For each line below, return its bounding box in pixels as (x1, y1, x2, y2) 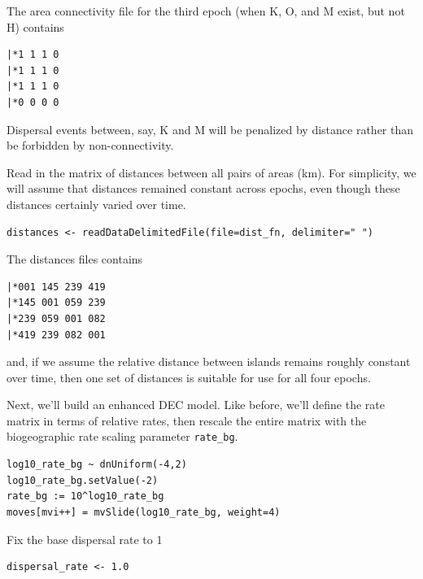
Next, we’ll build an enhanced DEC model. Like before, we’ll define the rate (7, 396, 385, 413)
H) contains (7, 18, 64, 35)
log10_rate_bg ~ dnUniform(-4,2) (7, 459, 187, 471)
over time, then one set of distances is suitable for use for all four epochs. (7, 368, 371, 385)
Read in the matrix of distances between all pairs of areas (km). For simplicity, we (7, 163, 416, 181)
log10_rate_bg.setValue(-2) (7, 474, 159, 486)
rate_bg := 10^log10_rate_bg (7, 490, 164, 503)
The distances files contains (7, 250, 143, 268)
